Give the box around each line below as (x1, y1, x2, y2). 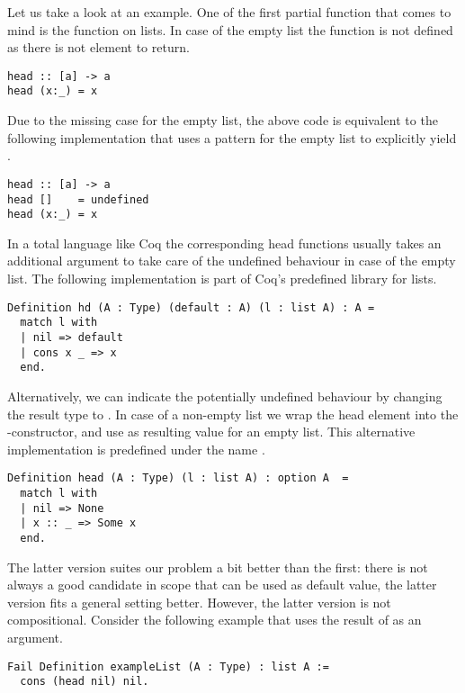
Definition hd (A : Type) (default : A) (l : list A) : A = (7, 301, 375, 314)
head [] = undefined (7, 193, 149, 206)
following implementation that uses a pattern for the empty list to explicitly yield (7, 128, 457, 147)
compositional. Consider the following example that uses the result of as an (7, 610, 422, 629)
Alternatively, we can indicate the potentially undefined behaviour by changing (7, 386, 443, 405)
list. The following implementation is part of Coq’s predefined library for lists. (7, 269, 437, 288)
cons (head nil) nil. (20, 675, 149, 688)
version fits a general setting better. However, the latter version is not (7, 592, 391, 611)
